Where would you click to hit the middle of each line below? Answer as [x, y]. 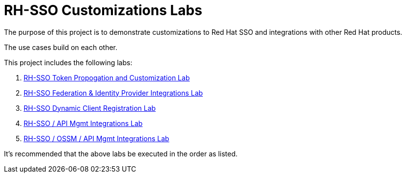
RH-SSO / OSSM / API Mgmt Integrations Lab [96, 138]
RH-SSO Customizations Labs [103, 10]
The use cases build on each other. [61, 47]
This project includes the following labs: [68, 62]
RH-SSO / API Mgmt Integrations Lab [83, 123]
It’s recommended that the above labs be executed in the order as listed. [121, 153]
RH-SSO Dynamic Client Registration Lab [90, 108]
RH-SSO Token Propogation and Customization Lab [107, 77]
